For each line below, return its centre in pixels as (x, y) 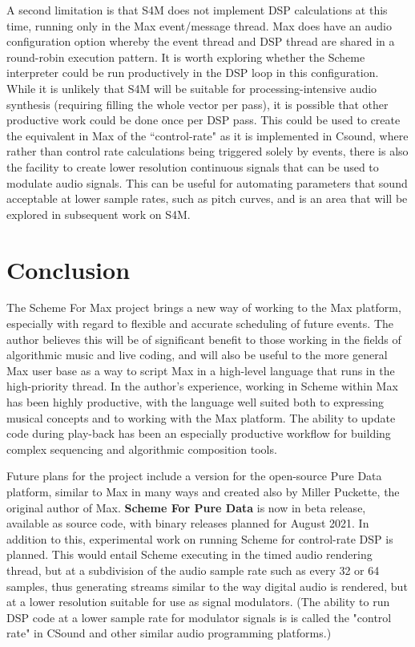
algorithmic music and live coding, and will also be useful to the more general (197, 355)
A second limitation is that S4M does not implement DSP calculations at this (197, 10)
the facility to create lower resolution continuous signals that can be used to (193, 166)
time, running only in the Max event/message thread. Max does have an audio (199, 25)
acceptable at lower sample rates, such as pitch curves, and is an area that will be (207, 198)
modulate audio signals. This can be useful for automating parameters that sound (207, 182)
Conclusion (68, 269)
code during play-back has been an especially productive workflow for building (199, 433)
